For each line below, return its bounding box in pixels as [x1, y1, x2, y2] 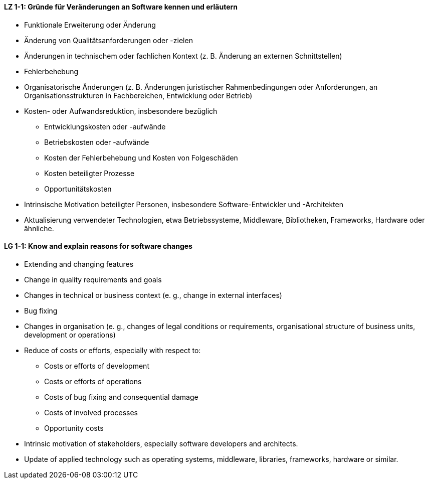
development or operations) [24, 330, 116, 339]
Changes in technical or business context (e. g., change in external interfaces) [24, 290, 282, 299]
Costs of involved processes [44, 408, 138, 417]
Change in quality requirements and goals [24, 275, 162, 284]
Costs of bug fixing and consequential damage [44, 392, 198, 401]
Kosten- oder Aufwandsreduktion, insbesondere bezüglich [24, 106, 218, 115]
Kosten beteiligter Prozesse [44, 169, 135, 178]
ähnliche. [24, 224, 54, 233]
